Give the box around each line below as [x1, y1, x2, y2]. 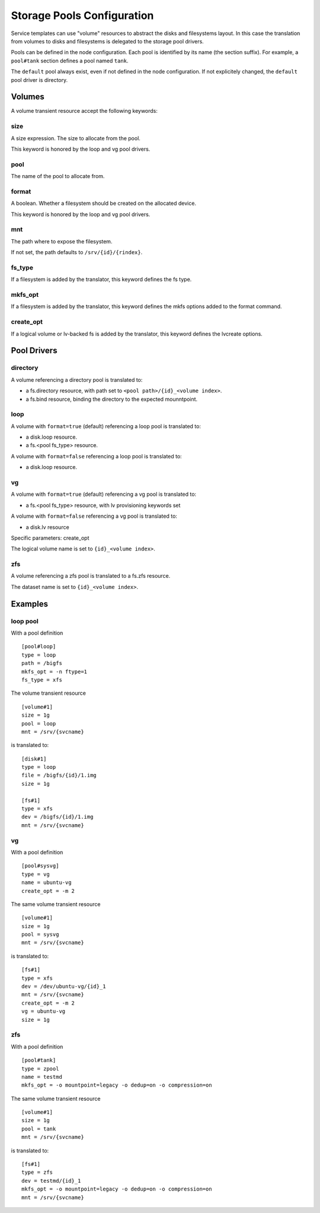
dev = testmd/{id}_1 [21, 1177, 81, 1184]
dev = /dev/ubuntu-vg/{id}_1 [21, 983, 106, 990]
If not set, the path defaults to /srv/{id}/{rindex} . [11, 249, 143, 256]
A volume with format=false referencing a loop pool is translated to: [11, 452, 182, 460]
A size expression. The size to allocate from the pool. [11, 134, 140, 142]
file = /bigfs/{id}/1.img [21, 772, 97, 779]
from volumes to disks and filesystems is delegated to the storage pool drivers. [11, 37, 204, 45]
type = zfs [21, 1169, 53, 1176]
